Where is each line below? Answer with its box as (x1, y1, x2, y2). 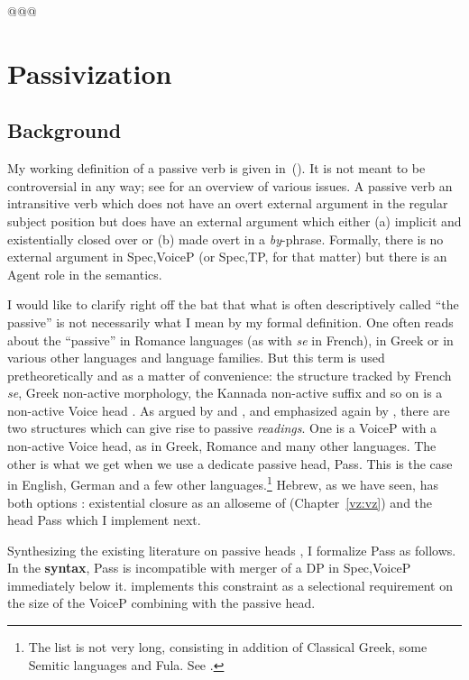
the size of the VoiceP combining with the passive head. (7, 593, 316, 612)
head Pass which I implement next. (7, 510, 201, 529)
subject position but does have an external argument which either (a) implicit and (7, 211, 462, 230)
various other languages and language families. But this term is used (7, 348, 385, 367)
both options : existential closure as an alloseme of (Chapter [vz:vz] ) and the (7, 492, 433, 511)
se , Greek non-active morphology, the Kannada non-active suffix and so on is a (7, 383, 443, 402)
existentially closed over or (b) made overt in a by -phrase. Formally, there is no (7, 229, 444, 248)
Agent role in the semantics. (7, 264, 162, 283)
